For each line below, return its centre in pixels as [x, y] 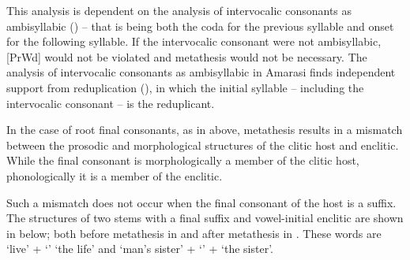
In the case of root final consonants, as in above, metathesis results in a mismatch [205, 130]
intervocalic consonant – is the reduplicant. [111, 103]
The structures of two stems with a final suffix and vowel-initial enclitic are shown [205, 218]
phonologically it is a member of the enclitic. [115, 175]
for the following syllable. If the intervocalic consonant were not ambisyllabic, [194, 41]
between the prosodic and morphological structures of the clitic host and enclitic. [203, 145]
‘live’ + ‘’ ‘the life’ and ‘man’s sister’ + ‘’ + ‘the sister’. [140, 249]
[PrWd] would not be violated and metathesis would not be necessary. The [187, 56]
